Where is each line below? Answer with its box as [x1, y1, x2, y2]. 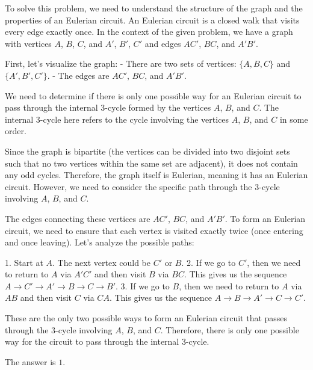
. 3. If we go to [116, 279, 170, 292]
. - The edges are [47, 69, 110, 81]
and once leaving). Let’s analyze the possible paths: [5, 236, 194, 248]
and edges [144, 37, 181, 49]
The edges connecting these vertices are [5, 212, 150, 224]
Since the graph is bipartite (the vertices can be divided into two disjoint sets [5, 144, 290, 157]
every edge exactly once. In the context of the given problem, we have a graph [5, 25, 293, 38]
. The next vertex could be [52, 256, 150, 268]
